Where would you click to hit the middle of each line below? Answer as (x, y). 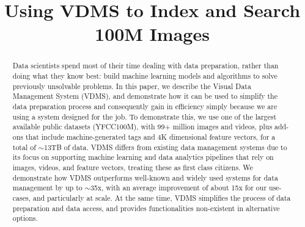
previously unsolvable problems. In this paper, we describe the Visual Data (132, 86)
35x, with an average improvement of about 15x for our (178, 188)
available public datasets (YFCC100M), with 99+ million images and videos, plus (142, 127)
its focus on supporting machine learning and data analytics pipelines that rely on (143, 157)
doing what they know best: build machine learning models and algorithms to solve (145, 76)
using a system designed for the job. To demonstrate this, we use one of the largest (145, 116)
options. (25, 218)
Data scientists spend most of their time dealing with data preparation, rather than (145, 66)
